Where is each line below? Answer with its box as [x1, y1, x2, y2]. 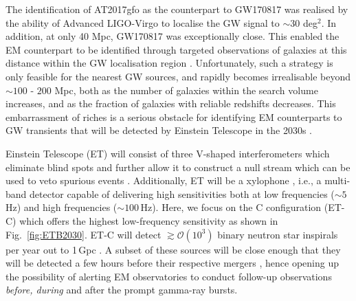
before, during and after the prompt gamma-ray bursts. [5, 282, 238, 297]
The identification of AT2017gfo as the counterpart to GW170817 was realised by [5, 2, 348, 16]
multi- [324, 173, 351, 188]
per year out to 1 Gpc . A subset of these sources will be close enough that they [5, 242, 341, 256]
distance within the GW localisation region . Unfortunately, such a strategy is [5, 56, 333, 70]
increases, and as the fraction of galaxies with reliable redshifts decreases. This [5, 96, 336, 111]
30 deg [290, 15, 318, 30]
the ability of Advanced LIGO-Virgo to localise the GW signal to [5, 15, 280, 30]
